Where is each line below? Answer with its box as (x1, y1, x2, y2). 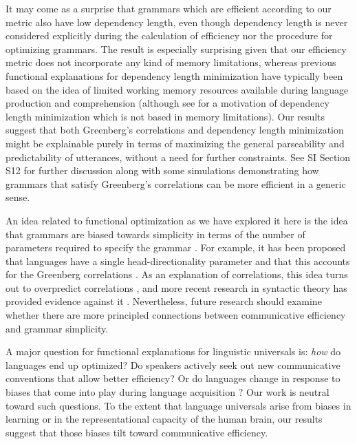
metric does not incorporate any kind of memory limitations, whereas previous (6, 55, 336, 70)
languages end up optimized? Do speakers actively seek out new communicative (6, 357, 340, 372)
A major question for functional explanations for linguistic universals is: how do (6, 344, 341, 359)
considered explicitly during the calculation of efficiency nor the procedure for (6, 28, 333, 43)
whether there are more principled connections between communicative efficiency (6, 308, 346, 322)
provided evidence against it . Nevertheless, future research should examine (6, 294, 322, 308)
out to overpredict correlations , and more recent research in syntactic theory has (6, 280, 347, 295)
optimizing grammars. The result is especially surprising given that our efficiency (6, 41, 347, 56)
